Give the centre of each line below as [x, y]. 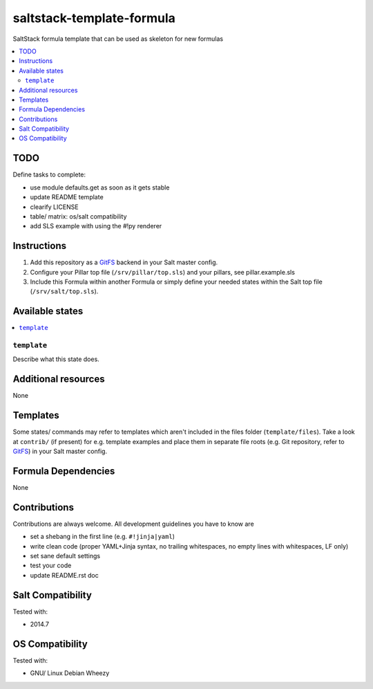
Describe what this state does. [56, 359]
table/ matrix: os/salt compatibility [78, 216]
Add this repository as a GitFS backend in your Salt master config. [124, 262]
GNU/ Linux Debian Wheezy [70, 673]
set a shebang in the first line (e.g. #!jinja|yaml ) [103, 537]
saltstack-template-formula [94, 18]
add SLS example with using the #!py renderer [96, 226]
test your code [51, 566]
